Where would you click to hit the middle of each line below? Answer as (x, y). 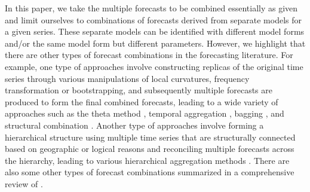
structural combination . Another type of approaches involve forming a (134, 125)
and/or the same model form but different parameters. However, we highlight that (155, 43)
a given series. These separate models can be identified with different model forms (155, 31)
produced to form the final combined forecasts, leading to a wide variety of (142, 101)
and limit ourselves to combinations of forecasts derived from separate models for (153, 19)
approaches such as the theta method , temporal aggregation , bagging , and (145, 113)
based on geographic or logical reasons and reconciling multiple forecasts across (150, 149)
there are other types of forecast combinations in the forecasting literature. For (149, 55)
